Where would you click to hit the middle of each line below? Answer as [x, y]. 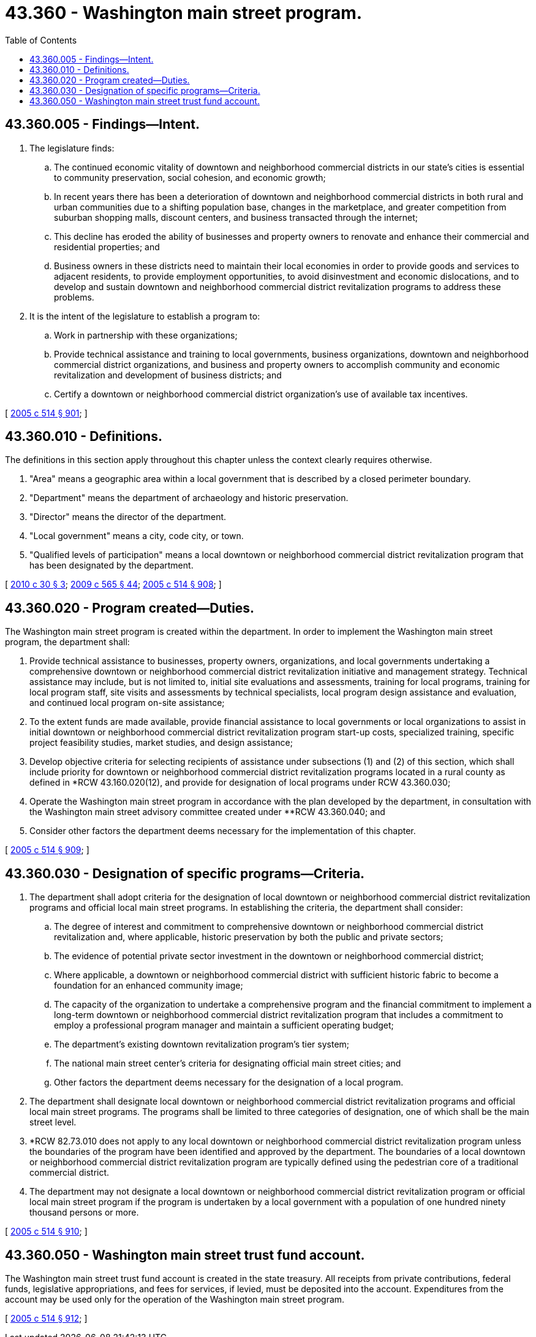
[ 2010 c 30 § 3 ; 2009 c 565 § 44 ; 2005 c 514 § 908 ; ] [113, 584]
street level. [53, 1122]
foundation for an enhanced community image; [149, 986]
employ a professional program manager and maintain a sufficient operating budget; [224, 1025]
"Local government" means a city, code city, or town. [137, 536]
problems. [74, 297]
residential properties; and [107, 247]
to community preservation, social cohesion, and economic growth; [190, 177]
